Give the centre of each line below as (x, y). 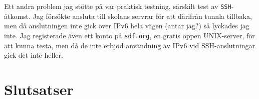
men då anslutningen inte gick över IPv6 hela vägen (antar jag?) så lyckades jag (127, 26)
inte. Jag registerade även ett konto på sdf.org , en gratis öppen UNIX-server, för (129, 35)
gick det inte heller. (34, 55)
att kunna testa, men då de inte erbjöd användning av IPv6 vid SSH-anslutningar (130, 45)
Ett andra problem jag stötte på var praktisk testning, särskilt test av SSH (118, 6)
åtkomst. (17, 16)
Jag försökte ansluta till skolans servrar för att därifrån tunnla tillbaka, (142, 16)
